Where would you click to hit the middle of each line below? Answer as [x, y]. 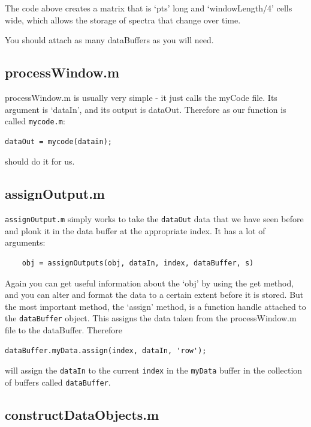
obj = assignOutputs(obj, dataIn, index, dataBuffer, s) [138, 263]
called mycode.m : [35, 121]
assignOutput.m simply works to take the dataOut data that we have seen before [154, 219]
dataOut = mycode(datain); [58, 141]
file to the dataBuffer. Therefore [64, 330]
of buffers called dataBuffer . [58, 382]
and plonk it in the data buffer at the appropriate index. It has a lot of [135, 230]
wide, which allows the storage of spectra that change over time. [123, 20]
